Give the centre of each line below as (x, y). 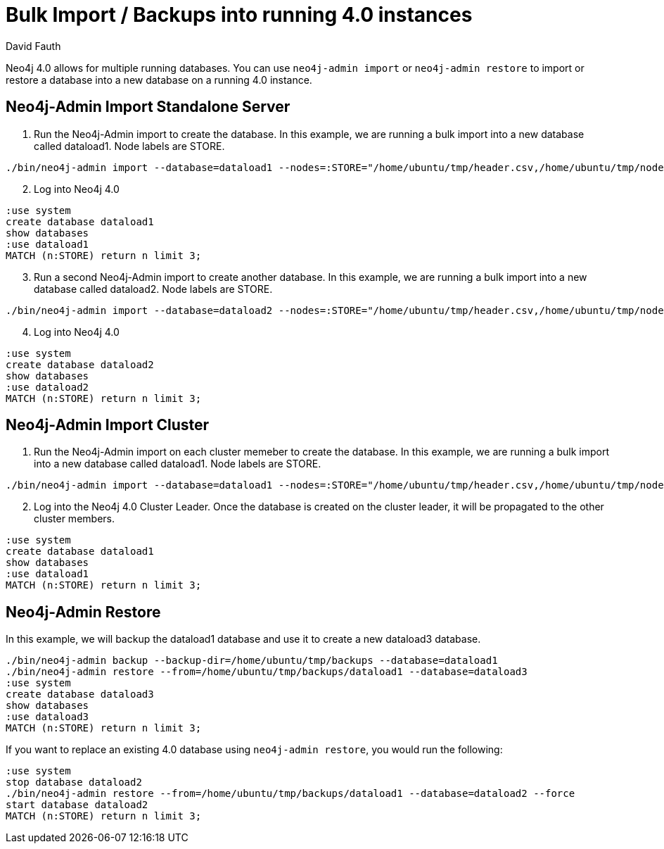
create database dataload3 (80, 694)
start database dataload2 (77, 805)
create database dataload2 (80, 364)
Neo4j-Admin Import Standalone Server (148, 107)
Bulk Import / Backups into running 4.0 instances (239, 15)
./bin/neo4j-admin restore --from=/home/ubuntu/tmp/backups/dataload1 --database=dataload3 (267, 672)
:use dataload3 (47, 717)
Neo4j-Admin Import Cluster (108, 425)
